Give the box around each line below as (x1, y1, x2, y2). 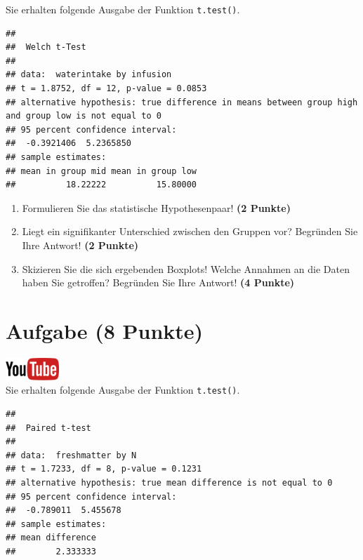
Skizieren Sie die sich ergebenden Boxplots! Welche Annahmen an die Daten (22, 261, 350, 276)
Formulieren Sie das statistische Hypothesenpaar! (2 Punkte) (22, 200, 291, 215)
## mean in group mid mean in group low (6, 166, 197, 176)
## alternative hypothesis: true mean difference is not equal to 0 (6, 477, 333, 488)
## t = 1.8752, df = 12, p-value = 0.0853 (6, 84, 207, 94)
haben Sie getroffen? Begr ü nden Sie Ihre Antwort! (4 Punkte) (22, 275, 295, 290)
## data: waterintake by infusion (6, 69, 172, 80)
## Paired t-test (6, 422, 91, 433)
